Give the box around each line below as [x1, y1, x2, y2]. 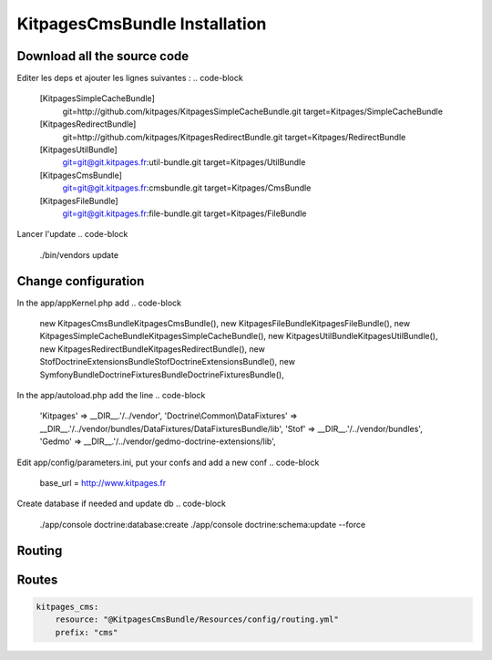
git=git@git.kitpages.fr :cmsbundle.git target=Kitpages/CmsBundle [62, 182, 312, 193]
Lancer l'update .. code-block [16, 229, 128, 240]
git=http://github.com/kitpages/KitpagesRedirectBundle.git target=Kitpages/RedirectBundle [62, 131, 406, 142]
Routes [16, 572, 58, 587]
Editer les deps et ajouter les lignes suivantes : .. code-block [16, 73, 243, 84]
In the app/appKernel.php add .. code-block [16, 297, 182, 308]
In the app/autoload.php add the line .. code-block [16, 390, 206, 400]
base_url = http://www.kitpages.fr [39, 477, 167, 488]
